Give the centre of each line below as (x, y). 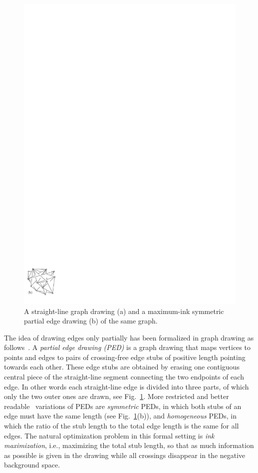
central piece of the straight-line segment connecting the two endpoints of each (124, 377)
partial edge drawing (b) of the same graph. (91, 321)
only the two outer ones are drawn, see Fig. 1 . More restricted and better (117, 396)
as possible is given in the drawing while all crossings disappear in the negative (125, 455)
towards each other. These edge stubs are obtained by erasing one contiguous (122, 367)
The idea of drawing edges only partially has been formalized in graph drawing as (129, 337)
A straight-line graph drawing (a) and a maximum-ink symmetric (124, 311)
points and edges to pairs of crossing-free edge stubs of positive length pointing (125, 357)
